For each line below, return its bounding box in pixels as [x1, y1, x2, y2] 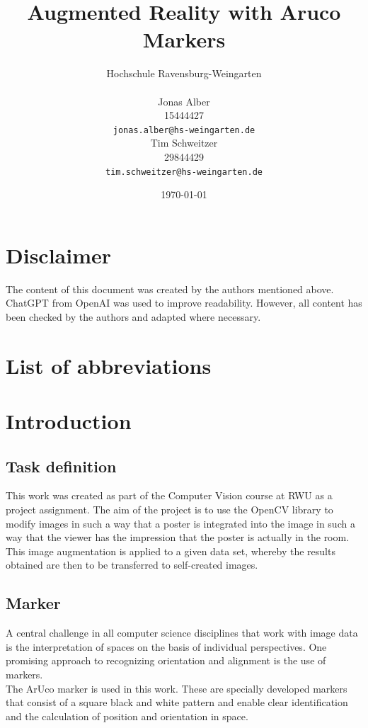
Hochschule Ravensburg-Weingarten [106, 66, 262, 81]
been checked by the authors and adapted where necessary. [6, 309, 261, 324]
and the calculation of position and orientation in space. [6, 708, 248, 723]
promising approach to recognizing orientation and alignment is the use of [6, 653, 326, 668]
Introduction [6, 406, 132, 436]
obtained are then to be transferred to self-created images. [6, 557, 258, 572]
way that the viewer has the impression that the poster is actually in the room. [6, 530, 350, 545]
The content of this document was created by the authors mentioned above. [6, 281, 334, 296]
